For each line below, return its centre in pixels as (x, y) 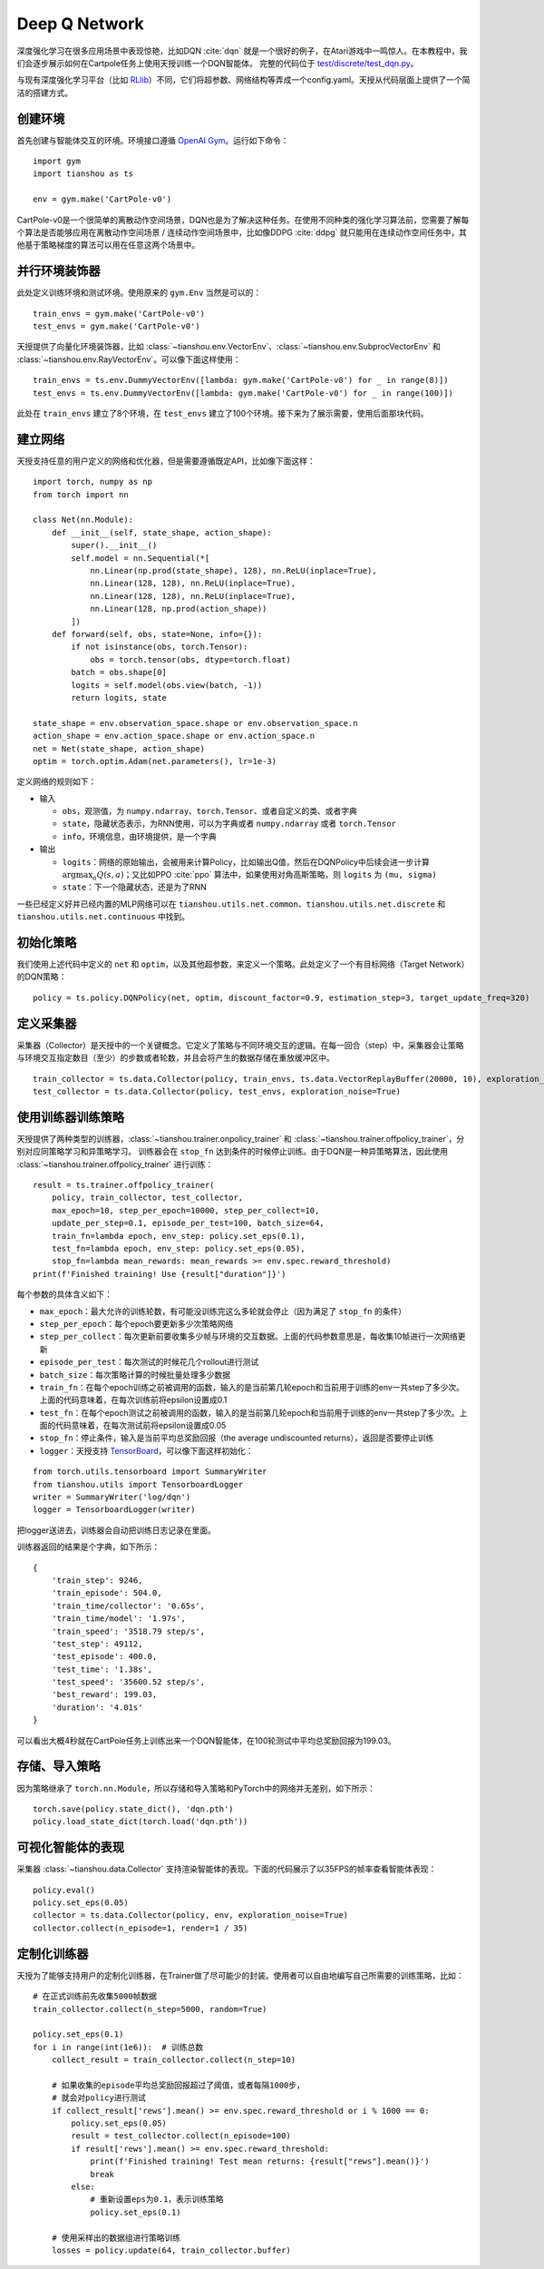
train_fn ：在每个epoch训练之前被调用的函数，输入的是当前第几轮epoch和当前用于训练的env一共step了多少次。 (252, 1387)
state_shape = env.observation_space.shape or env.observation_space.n (195, 723)
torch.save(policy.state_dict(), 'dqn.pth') (134, 1809)
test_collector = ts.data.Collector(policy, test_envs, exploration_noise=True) (217, 1091)
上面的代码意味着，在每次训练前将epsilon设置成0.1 (133, 1400)
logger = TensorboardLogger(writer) (114, 1510)
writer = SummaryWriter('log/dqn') (112, 1497)
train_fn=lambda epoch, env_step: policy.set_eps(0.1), (178, 1236)
